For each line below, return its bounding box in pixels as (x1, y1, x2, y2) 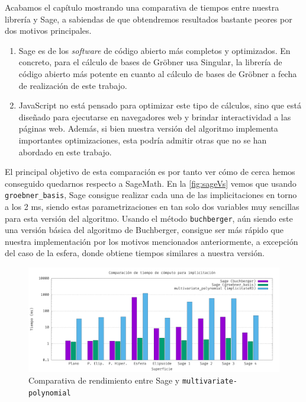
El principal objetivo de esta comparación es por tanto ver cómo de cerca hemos (5, 165, 295, 178)
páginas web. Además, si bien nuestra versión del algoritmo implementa (18, 122, 278, 135)
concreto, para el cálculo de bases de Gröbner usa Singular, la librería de (18, 56, 282, 68)
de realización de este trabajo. (18, 79, 127, 91)
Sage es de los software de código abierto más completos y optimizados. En (18, 44, 291, 56)
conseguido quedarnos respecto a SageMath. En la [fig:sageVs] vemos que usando (5, 177, 297, 189)
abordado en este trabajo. (18, 145, 112, 158)
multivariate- (182, 377, 237, 385)
